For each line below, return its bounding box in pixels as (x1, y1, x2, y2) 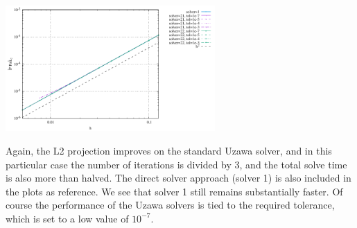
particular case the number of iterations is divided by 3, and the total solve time (6, 157, 347, 171)
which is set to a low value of (6, 211, 129, 225)
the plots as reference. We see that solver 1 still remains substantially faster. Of (6, 184, 343, 198)
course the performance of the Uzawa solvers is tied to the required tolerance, (6, 198, 335, 212)
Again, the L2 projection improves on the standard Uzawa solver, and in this (6, 143, 332, 157)
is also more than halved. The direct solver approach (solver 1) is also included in (6, 170, 351, 185)
